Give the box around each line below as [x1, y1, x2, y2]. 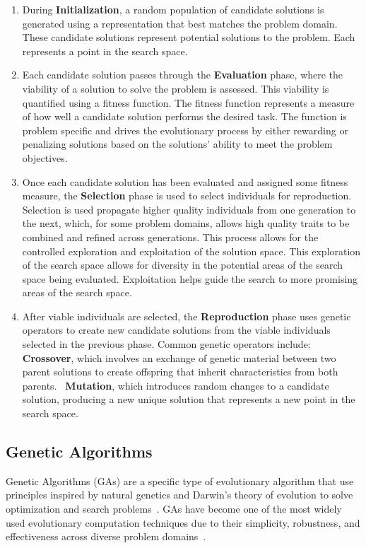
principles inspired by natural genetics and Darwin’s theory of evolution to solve [6, 487, 353, 502]
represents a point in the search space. [22, 43, 188, 58]
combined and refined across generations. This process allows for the [22, 229, 319, 244]
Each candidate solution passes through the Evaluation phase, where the [22, 67, 343, 82]
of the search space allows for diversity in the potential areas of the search [22, 257, 343, 272]
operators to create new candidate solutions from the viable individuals [22, 322, 331, 337]
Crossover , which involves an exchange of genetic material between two [22, 350, 336, 365]
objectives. [22, 150, 68, 165]
